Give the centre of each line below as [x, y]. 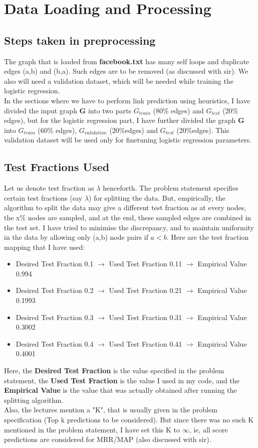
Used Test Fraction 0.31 [146, 317]
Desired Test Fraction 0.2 [55, 290]
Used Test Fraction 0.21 [146, 290]
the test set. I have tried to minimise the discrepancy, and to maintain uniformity [129, 227]
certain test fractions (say [43, 197]
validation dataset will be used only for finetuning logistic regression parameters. [128, 140]
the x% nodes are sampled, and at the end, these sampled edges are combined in [128, 217]
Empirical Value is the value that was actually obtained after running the [120, 390]
